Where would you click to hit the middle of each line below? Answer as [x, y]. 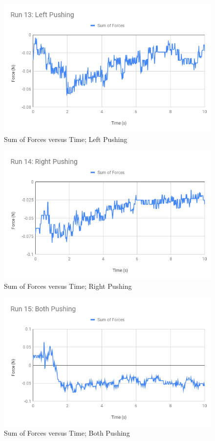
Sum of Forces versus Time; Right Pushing [68, 286]
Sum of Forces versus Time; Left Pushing [66, 139]
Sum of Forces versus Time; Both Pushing [67, 433]
